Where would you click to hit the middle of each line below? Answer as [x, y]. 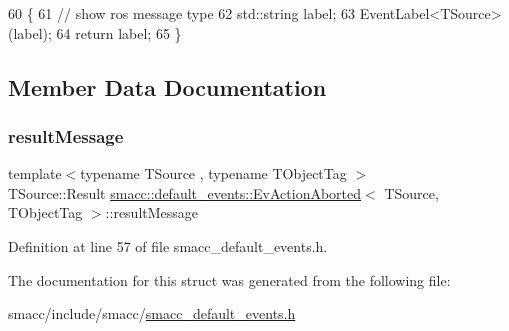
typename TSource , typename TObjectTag [213, 173]
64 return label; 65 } [119, 32]
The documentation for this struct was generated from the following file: [229, 279]
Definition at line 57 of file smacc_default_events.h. [168, 245]
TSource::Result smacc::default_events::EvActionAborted [185, 192]
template [35, 173]
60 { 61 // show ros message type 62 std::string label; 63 [182, 13]
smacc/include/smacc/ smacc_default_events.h [152, 313]
